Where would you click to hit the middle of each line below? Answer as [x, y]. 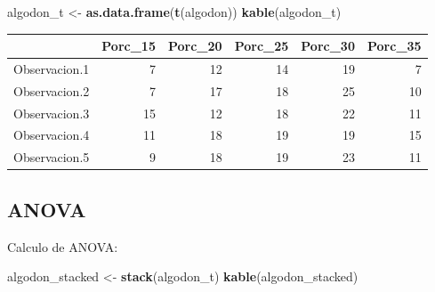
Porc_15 [129, 46]
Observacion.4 [52, 135]
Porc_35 [394, 46]
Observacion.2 [52, 90]
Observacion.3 [52, 113]
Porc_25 [262, 46]
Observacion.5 [52, 157]
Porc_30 [328, 46]
